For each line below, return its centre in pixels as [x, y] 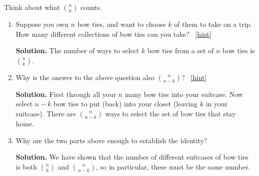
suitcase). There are [46, 113]
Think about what [32, 7]
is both [26, 166]
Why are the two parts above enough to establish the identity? [111, 140]
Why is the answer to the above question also [85, 77]
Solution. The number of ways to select [77, 50]
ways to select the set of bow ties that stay [171, 113]
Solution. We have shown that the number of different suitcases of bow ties [132, 157]
